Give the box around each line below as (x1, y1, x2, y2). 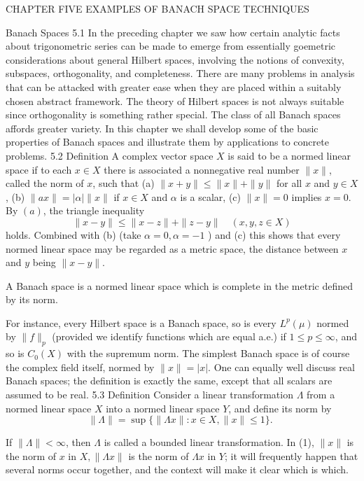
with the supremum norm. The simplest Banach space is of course (66, 346, 350, 361)
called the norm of (6, 176, 84, 190)
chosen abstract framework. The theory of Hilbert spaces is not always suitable (6, 93, 344, 108)
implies (291, 189, 322, 204)
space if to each (6, 162, 72, 176)
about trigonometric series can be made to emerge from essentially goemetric (6, 39, 336, 53)
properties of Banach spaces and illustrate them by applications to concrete (6, 134, 329, 149)
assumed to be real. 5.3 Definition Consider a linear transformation (6, 387, 293, 402)
